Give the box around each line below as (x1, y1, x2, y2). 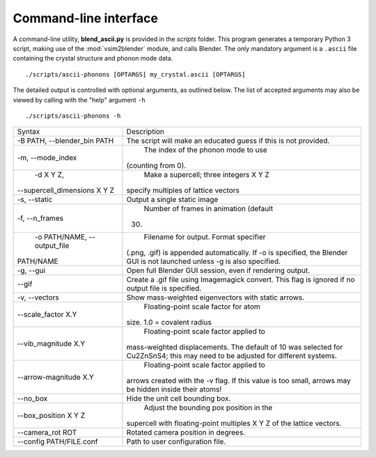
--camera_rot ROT (17, 428, 77, 437)
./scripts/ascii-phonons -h (25, 111, 121, 120)
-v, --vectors (17, 293, 59, 302)
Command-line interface (13, 10, 158, 26)
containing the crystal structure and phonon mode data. (13, 54, 173, 63)
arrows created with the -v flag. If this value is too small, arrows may (126, 376, 351, 386)
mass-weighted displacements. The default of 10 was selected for (126, 342, 343, 352)
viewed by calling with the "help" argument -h (13, 95, 146, 104)
